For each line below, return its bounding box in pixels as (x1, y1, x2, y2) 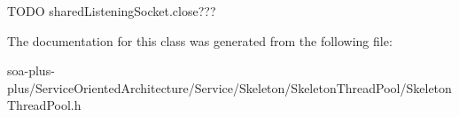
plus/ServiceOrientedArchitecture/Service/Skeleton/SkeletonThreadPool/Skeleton (7, 78, 452, 97)
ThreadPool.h (7, 96, 82, 114)
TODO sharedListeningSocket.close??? (7, 2, 216, 19)
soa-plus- (7, 61, 55, 80)
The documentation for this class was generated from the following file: (7, 31, 393, 50)
